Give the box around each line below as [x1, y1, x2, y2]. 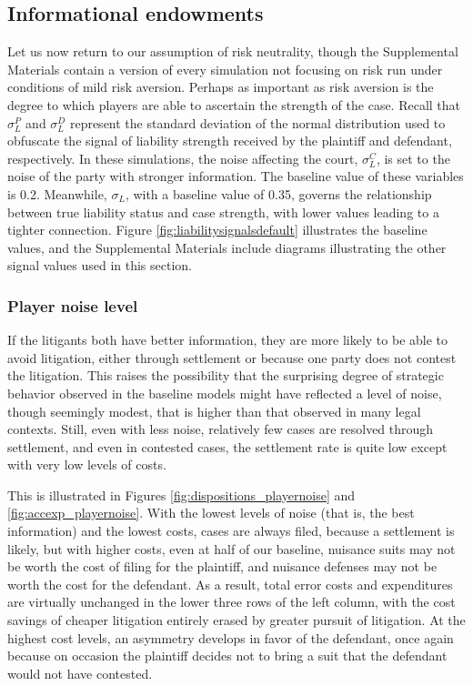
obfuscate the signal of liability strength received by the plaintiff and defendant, [7, 131, 452, 150]
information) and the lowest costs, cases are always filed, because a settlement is [7, 521, 455, 540]
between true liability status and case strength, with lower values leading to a [7, 202, 439, 221]
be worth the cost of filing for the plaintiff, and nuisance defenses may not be [7, 557, 438, 576]
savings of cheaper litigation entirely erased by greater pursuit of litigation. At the [7, 610, 466, 630]
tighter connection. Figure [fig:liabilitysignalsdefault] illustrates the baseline [7, 220, 428, 239]
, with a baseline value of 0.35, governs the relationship [125, 184, 432, 203]
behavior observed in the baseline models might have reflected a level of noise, [7, 383, 442, 402]
